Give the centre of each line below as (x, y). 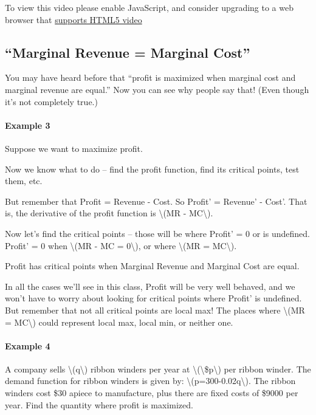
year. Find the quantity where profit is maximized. (99, 404)
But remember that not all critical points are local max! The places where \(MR (155, 310)
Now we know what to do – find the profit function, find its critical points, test (152, 169)
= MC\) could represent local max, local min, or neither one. (119, 322)
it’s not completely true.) (51, 101)
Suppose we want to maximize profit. (74, 148)
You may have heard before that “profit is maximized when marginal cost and (150, 77)
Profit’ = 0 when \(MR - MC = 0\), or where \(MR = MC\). (121, 245)
